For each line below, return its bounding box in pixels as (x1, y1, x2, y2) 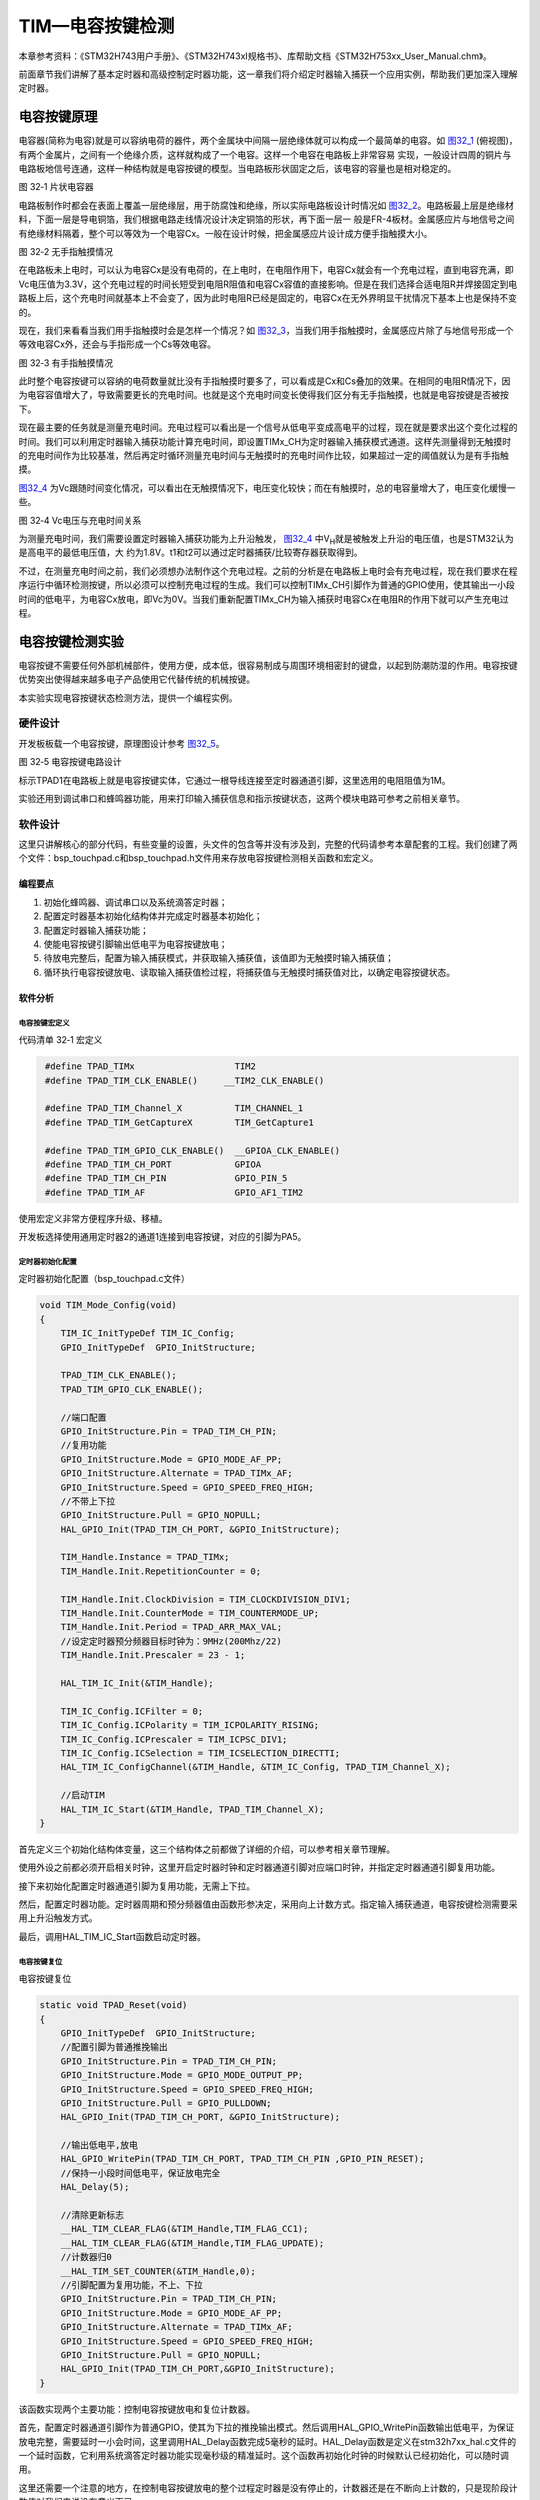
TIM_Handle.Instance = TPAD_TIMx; (60, 1551, 230, 1563)
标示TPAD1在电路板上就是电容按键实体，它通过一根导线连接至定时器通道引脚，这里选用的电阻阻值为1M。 (18, 774, 451, 786)
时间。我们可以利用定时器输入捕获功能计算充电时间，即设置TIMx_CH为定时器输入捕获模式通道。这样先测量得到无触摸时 (18, 435, 512, 447)
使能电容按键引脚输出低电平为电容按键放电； (43, 938, 228, 950)
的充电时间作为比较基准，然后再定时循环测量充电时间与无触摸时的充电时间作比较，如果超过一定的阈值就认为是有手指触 (18, 450, 509, 462)
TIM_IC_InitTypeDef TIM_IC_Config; (60, 1328, 235, 1339)
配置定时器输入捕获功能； (43, 924, 149, 936)
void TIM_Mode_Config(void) (39, 1300, 177, 1311)
